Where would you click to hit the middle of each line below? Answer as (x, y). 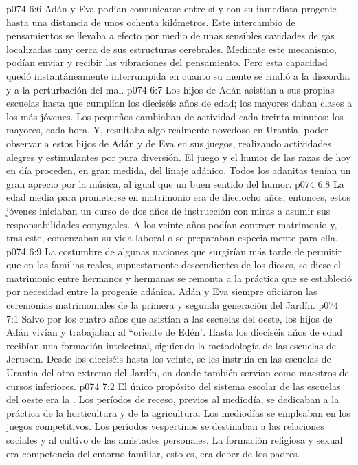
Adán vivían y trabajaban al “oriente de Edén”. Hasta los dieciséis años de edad (175, 332)
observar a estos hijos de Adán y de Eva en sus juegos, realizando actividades (169, 143)
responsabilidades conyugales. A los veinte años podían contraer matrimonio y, (172, 224)
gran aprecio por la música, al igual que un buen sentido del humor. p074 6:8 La (175, 183)
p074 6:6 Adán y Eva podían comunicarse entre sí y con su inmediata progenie (171, 8)
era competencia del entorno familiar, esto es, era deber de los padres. (153, 453)
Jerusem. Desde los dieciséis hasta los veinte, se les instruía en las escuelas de (169, 359)
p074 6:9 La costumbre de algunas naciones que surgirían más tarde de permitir (174, 251)
